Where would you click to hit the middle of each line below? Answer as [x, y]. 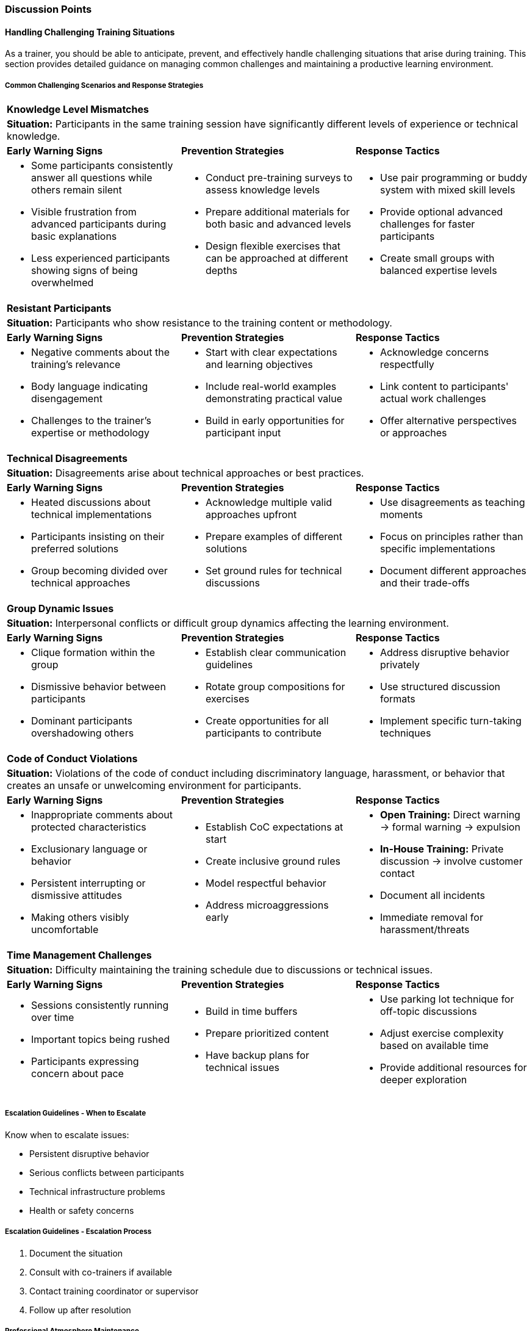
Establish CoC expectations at [274, 827]
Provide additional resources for [453, 1067]
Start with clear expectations [271, 352]
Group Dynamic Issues [60, 608]
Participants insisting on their [98, 536]
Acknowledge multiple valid [269, 502]
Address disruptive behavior [444, 652]
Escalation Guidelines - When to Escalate [76, 1113]
